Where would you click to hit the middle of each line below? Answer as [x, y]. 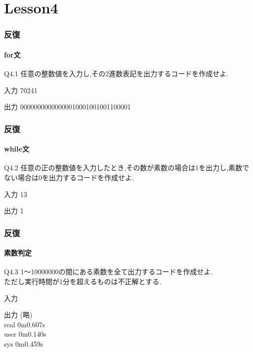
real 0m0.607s [25, 324]
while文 [17, 149]
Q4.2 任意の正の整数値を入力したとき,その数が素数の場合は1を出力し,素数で [127, 168]
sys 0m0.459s [24, 344]
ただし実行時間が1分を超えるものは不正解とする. [83, 281]
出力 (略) [18, 315]
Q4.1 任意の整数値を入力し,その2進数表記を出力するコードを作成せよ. [116, 74]
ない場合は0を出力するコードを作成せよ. [69, 177]
